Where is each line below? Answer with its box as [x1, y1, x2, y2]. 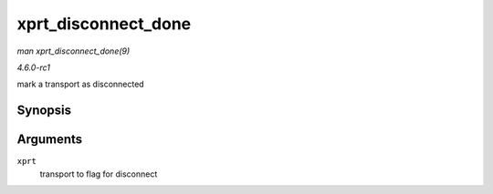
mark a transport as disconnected [16, 78, 145, 90]
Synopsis [16, 103, 72, 118]
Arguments [16, 132, 83, 148]
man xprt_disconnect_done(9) [16, 46, 131, 56]
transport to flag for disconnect [39, 168, 158, 179]
